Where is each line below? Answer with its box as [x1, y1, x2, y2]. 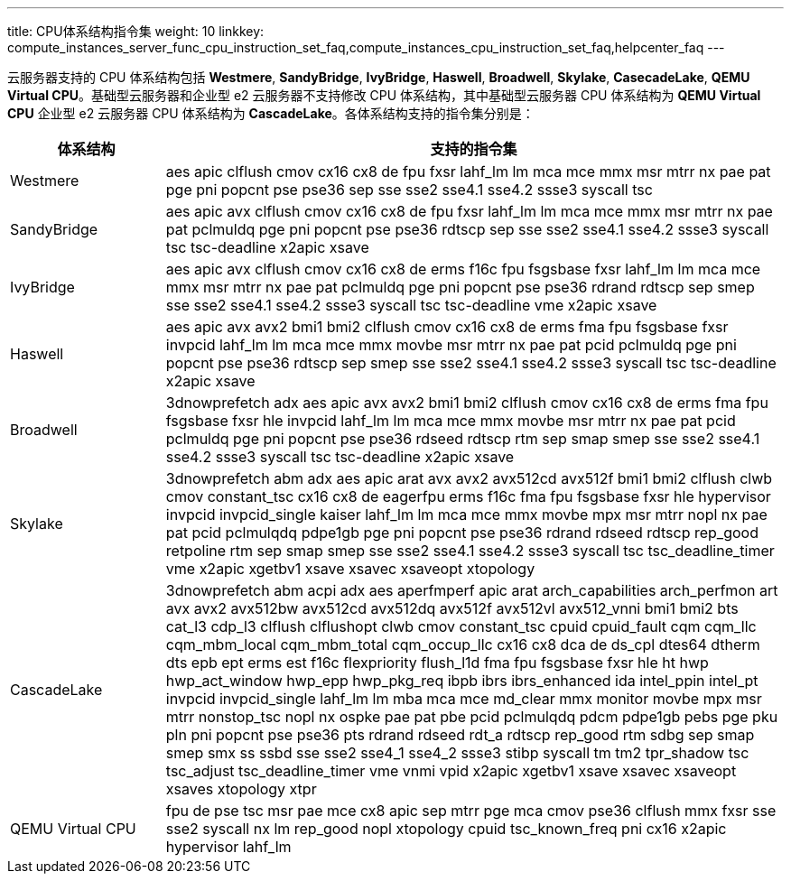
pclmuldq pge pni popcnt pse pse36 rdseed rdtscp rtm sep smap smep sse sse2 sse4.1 [165, 430, 760, 448]
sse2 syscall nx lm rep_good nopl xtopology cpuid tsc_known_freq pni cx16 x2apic [165, 820, 727, 838]
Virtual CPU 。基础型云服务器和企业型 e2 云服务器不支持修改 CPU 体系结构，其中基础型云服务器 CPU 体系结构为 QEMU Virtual [7, 88, 761, 103]
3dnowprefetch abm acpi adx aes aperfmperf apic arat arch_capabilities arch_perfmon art [165, 581, 778, 599]
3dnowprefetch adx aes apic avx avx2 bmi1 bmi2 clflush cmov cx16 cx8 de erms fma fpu [165, 394, 768, 412]
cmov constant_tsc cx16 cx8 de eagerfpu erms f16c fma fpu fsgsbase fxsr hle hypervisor [165, 487, 771, 505]
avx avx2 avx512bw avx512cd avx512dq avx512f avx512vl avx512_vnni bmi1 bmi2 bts [165, 599, 739, 617]
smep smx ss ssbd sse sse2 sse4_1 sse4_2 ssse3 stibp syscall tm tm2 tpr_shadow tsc [165, 744, 749, 762]
